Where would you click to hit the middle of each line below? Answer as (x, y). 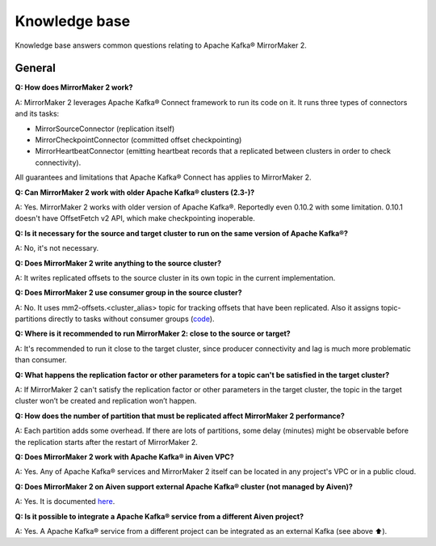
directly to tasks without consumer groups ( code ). (131, 319)
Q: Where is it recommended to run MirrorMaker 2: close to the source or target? (153, 334)
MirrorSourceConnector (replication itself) (105, 129)
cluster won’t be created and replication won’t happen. (106, 401)
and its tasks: (37, 114)
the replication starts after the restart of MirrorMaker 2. (106, 442)
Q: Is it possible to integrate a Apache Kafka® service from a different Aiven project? (159, 516)
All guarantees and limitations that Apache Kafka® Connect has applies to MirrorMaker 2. (163, 177)
